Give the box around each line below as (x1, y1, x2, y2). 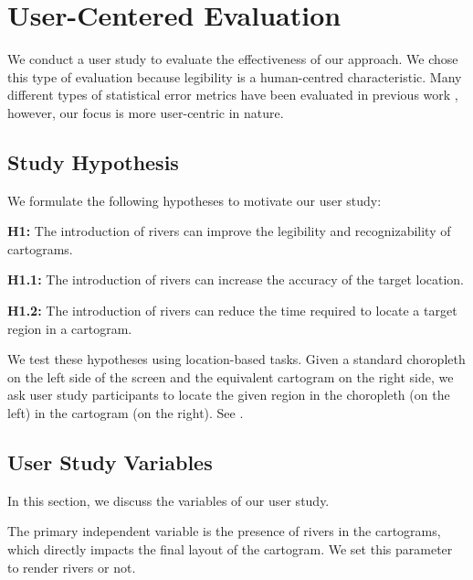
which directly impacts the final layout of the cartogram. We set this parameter (7, 540, 453, 559)
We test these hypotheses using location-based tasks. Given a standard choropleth (7, 349, 466, 369)
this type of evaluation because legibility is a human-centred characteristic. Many (7, 67, 462, 86)
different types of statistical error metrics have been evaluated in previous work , (7, 85, 458, 104)
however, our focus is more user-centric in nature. (7, 102, 284, 122)
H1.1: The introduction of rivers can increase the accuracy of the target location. (7, 270, 465, 289)
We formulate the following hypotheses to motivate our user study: (7, 190, 382, 209)
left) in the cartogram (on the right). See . (7, 403, 244, 423)
